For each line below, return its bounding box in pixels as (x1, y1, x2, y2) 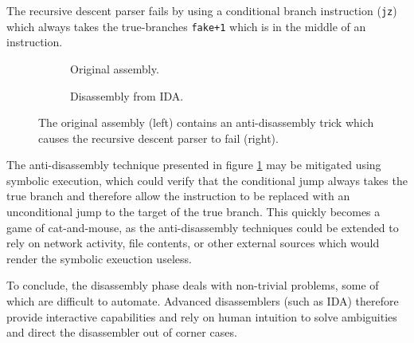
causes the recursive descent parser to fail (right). (38, 129, 279, 146)
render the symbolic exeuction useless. (6, 250, 192, 266)
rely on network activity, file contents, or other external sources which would (6, 235, 380, 251)
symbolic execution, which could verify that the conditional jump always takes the (6, 171, 408, 188)
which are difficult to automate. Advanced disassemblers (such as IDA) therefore (6, 293, 399, 309)
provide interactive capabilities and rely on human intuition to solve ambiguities (6, 308, 397, 325)
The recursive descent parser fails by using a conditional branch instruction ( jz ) (6, 2, 397, 18)
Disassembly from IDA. (70, 87, 184, 104)
